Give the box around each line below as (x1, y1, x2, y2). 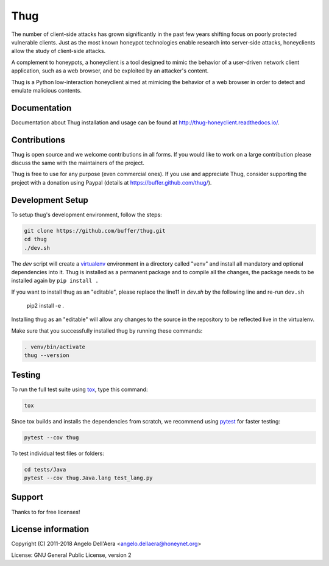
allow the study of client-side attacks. (11, 48, 106, 55)
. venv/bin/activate (24, 343, 85, 350)
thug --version (24, 352, 69, 359)
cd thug (24, 236, 47, 243)
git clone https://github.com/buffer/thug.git (24, 227, 166, 234)
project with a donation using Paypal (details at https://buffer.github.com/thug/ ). (11, 179, 212, 186)
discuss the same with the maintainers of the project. (11, 159, 144, 167)
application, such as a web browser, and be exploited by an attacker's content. (11, 67, 209, 74)
